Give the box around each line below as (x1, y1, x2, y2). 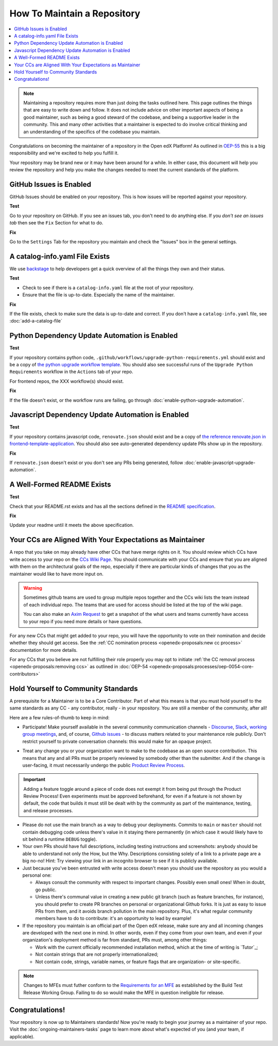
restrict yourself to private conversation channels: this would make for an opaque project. (22, 738, 212, 744)
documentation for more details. (9, 647, 78, 653)
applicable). (9, 1033, 34, 1039)
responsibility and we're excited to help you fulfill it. (9, 150, 119, 156)
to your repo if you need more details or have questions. (23, 618, 143, 625)
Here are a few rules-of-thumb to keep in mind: (9, 714, 110, 720)
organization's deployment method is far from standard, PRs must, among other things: (22, 937, 207, 943)
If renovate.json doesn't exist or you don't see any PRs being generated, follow (9, 459, 184, 466)
